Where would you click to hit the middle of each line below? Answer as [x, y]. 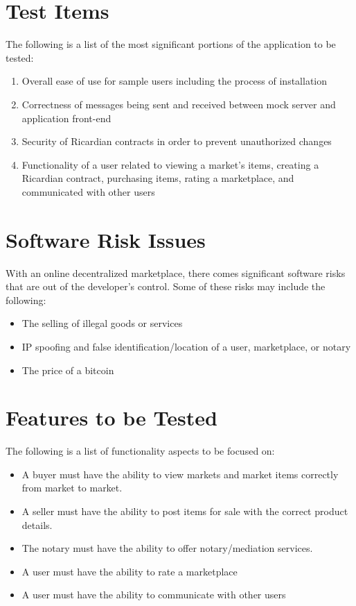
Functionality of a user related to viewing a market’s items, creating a [170, 164]
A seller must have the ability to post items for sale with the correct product [185, 511]
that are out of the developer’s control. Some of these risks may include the [166, 286]
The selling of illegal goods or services [102, 323]
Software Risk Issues [106, 239]
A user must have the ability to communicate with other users [154, 595]
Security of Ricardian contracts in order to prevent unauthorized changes [177, 141]
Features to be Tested [112, 418]
